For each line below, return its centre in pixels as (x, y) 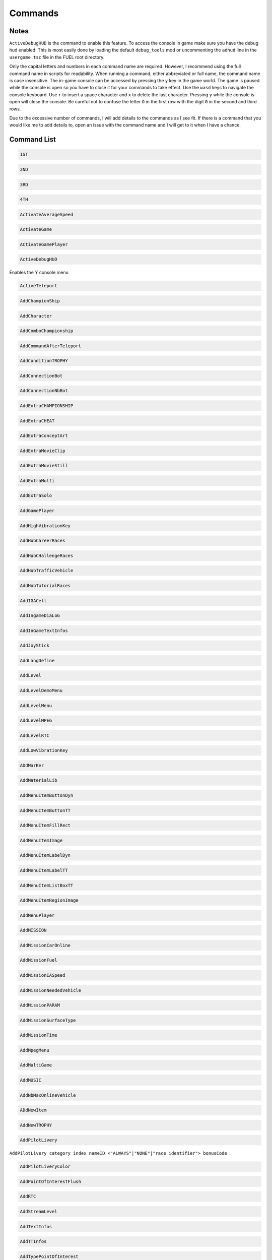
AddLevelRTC (35, 735)
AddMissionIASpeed (43, 975)
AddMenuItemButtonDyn (47, 796)
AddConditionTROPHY (44, 361)
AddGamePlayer (37, 511)
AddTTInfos (33, 1242)
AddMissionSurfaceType (48, 1020)
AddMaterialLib (39, 780)
